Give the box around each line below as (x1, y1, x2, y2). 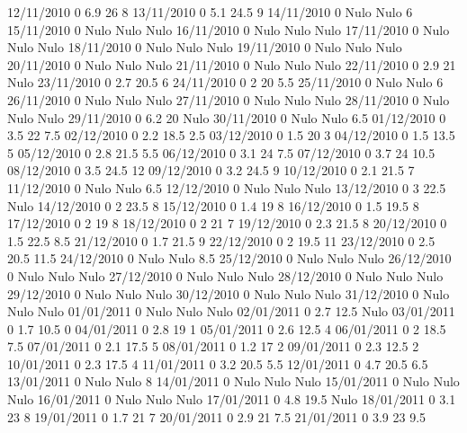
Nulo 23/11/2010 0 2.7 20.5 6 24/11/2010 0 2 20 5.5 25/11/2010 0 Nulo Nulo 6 (7, 73, 444, 92)
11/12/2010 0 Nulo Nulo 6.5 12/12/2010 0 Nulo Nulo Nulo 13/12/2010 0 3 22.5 (7, 178, 446, 197)
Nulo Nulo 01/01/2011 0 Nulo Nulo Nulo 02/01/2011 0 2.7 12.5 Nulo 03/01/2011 (7, 302, 455, 321)
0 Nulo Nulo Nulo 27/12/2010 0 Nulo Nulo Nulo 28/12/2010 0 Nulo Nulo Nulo (7, 266, 444, 285)
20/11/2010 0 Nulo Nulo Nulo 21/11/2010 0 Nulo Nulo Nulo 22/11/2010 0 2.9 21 (7, 55, 456, 74)
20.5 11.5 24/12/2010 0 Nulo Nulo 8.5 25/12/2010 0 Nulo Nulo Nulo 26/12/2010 (7, 249, 452, 268)
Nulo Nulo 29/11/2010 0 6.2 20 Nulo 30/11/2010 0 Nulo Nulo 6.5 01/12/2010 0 (7, 108, 446, 127)
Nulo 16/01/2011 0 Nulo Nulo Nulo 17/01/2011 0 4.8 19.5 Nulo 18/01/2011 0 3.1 (7, 390, 456, 409)
